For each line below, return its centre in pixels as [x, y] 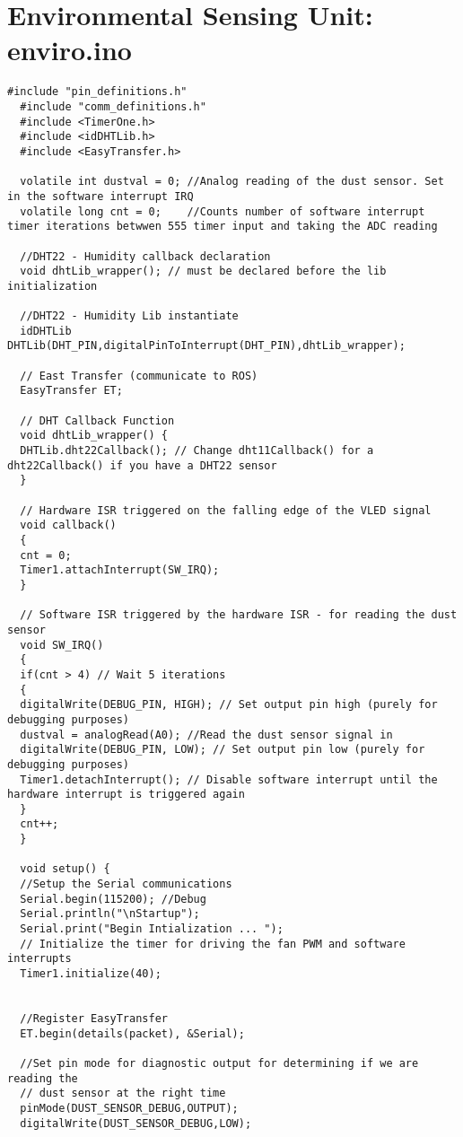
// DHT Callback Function [97, 420]
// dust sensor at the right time [123, 1093]
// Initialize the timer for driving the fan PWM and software [213, 944]
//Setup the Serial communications [126, 884]
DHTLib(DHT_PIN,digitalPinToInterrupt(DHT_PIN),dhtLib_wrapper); [206, 346]
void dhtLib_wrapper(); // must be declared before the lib [203, 271]
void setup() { [65, 869]
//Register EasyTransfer [94, 1019]
